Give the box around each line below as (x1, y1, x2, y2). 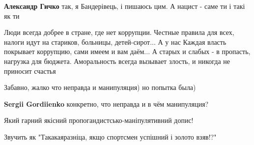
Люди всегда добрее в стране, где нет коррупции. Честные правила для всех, (4, 27, 234, 37)
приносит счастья (4, 65, 56, 76)
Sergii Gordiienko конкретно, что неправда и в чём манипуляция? (4, 98, 209, 109)
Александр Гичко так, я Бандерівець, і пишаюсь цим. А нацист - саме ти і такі (4, 1, 245, 11)
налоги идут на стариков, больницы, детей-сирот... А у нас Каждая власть (4, 36, 226, 47)
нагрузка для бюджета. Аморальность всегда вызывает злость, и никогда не (4, 56, 230, 66)
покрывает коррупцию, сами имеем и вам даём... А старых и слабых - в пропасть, (4, 46, 251, 57)
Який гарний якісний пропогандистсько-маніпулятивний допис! (4, 115, 194, 125)
